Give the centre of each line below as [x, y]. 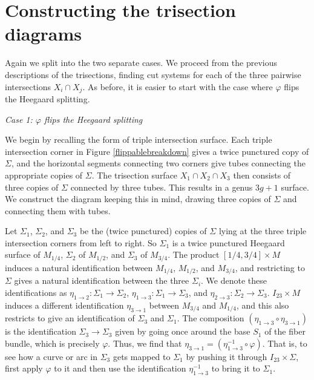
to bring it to [236, 368]
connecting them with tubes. [58, 210]
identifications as [36, 292]
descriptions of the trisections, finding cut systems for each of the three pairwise [153, 74]
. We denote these [234, 280]
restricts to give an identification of [70, 318]
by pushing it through [227, 356]
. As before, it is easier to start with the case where [178, 86]
